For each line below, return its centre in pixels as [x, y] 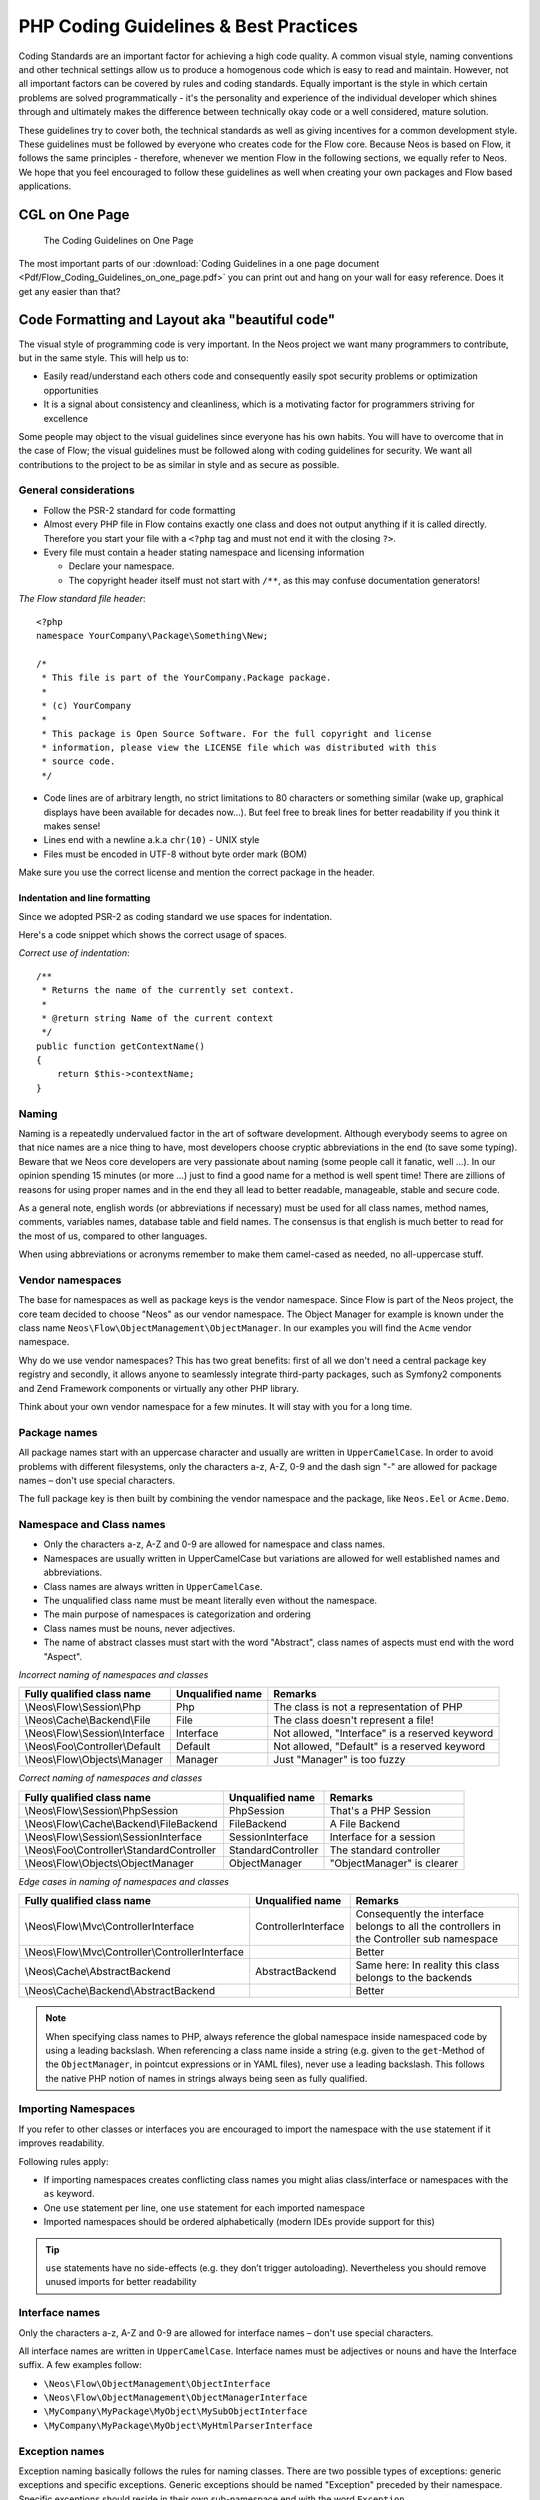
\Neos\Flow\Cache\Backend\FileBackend [121, 1823]
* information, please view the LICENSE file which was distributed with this [239, 748]
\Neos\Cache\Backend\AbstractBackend [120, 1991]
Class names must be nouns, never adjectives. [139, 1628]
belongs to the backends [414, 1978]
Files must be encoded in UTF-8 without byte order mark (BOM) [175, 854]
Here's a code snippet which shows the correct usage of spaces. [152, 934]
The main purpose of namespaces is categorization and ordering [177, 1614]
